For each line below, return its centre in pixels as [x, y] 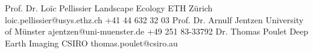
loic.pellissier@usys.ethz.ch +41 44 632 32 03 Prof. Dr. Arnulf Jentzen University [154, 19]
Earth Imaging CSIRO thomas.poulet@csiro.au [91, 43]
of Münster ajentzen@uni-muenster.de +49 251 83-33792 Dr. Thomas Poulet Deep [157, 31]
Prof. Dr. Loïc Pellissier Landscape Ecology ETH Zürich [109, 8]
